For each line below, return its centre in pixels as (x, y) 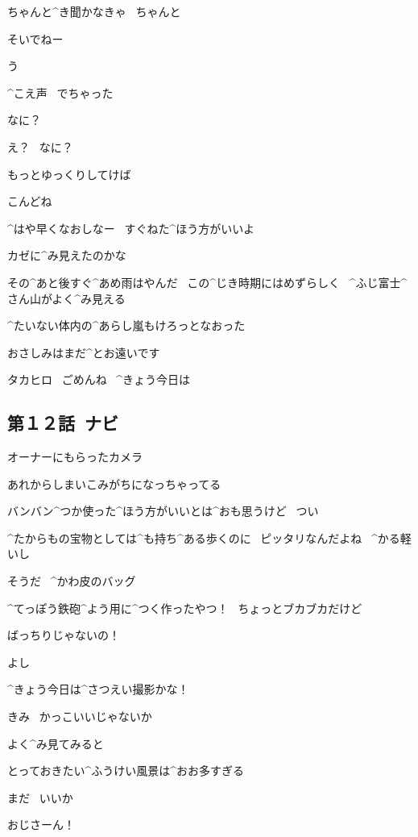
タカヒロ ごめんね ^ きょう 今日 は (99, 379)
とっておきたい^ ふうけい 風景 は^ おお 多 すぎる (126, 770)
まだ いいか (40, 797)
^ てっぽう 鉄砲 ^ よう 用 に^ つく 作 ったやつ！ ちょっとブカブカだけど (185, 608)
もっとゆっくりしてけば (69, 174)
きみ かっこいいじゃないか (80, 716)
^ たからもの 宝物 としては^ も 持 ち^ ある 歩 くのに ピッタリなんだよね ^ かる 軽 (209, 537)
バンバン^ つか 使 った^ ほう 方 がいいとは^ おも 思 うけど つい (163, 511)
